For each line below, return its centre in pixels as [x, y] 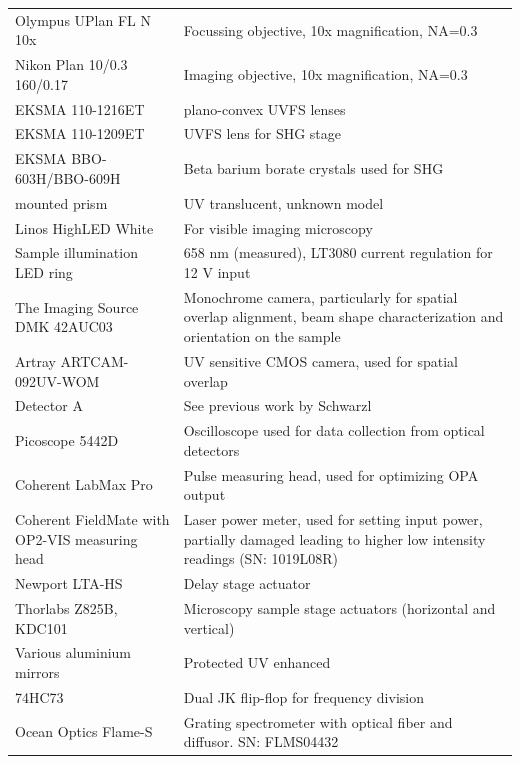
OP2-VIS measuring [76, 538]
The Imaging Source [77, 306]
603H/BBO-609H [68, 177]
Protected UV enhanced [257, 662]
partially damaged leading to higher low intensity [334, 538]
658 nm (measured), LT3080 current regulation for [338, 252]
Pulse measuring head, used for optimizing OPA [331, 474]
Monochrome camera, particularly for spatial [320, 296]
